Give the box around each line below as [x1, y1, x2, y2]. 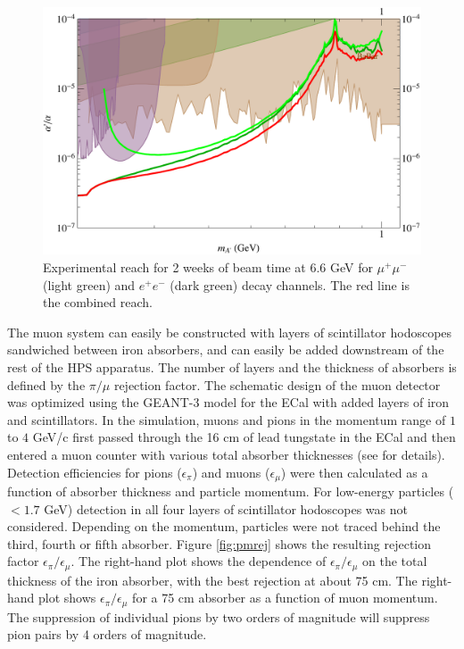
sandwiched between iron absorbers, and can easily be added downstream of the [7, 340, 444, 359]
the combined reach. [43, 293, 153, 312]
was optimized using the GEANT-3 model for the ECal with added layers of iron [7, 393, 450, 412]
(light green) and [43, 275, 136, 294]
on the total [361, 552, 427, 570]
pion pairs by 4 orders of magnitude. [7, 625, 207, 644]
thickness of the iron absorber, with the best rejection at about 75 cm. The [7, 570, 418, 589]
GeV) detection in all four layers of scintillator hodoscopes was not [44, 499, 408, 518]
